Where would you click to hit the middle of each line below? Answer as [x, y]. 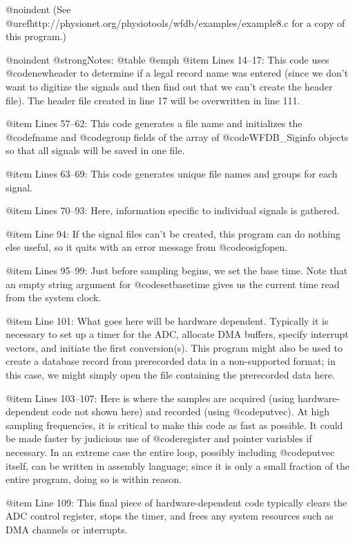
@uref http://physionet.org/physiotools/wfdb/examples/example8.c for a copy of [175, 22]
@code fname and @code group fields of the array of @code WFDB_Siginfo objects [177, 136]
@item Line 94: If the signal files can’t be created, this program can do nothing [173, 233]
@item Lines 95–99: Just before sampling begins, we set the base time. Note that [177, 270]
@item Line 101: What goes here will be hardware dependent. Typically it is [167, 320]
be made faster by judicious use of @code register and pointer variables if [159, 438]
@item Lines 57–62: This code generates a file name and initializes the [154, 123]
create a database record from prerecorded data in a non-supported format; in [171, 361]
